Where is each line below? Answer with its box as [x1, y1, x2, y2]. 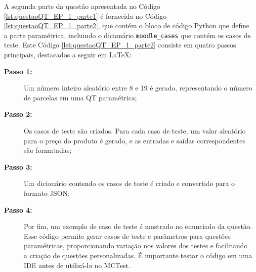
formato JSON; [24, 187, 70, 198]
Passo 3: [4, 161, 33, 172]
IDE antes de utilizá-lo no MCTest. [24, 260, 130, 270]
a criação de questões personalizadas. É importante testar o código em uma [24, 250, 252, 260]
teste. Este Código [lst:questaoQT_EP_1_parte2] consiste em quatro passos [4, 40, 236, 50]
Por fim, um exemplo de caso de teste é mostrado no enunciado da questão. [24, 221, 252, 231]
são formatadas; [24, 145, 72, 155]
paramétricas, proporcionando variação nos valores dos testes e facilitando [24, 240, 248, 251]
